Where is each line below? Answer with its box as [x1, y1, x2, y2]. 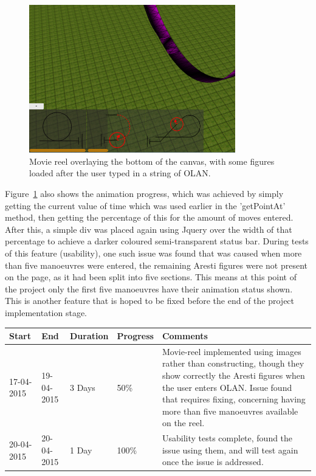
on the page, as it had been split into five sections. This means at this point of [5, 271, 297, 283]
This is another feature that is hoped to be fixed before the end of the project [5, 294, 295, 307]
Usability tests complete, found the [162, 432, 293, 444]
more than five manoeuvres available [162, 404, 298, 417]
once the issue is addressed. [162, 455, 264, 468]
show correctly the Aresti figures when [162, 369, 305, 382]
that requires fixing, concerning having [162, 393, 306, 405]
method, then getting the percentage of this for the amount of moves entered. [5, 211, 294, 224]
